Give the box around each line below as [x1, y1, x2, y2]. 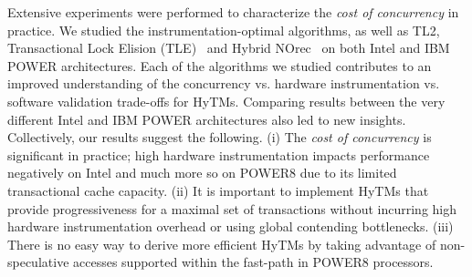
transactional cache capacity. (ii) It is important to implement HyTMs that [7, 180, 429, 200]
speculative [7, 252, 69, 272]
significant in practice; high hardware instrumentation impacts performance [7, 145, 430, 164]
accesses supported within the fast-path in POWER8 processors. [73, 252, 434, 272]
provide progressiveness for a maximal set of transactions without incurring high [7, 199, 456, 218]
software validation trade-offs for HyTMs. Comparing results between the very [7, 91, 446, 110]
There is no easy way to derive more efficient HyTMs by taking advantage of [7, 234, 436, 253]
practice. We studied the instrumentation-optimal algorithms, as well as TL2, [7, 20, 440, 39]
